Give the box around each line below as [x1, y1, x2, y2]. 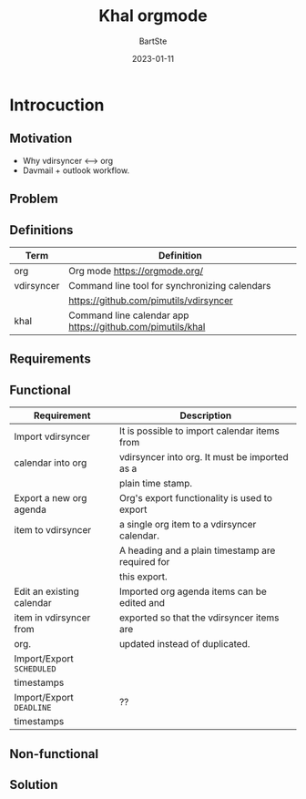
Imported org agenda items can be [118, 585, 267, 598]
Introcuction [9, 95, 105, 115]
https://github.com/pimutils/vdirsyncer [67, 293, 234, 306]
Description [179, 409, 232, 422]
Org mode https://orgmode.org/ [67, 264, 204, 277]
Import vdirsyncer [14, 430, 91, 443]
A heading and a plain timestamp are [118, 544, 276, 557]
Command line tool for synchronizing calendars [67, 279, 271, 292]
